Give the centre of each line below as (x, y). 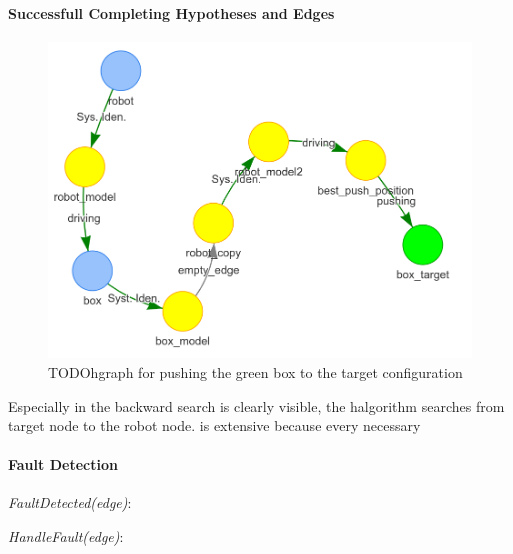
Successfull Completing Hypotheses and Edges (171, 12)
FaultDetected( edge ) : (70, 502)
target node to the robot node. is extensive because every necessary (214, 425)
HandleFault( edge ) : (66, 536)
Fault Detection (63, 464)
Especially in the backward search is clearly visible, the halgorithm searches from (256, 405)
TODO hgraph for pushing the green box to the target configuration (255, 371)
